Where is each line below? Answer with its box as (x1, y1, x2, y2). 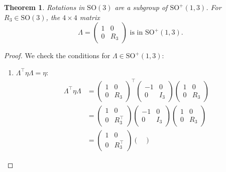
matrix (79, 12, 100, 22)
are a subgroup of (115, 2, 168, 12)
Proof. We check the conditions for (4, 50, 110, 61)
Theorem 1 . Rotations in (4, 2, 85, 12)
